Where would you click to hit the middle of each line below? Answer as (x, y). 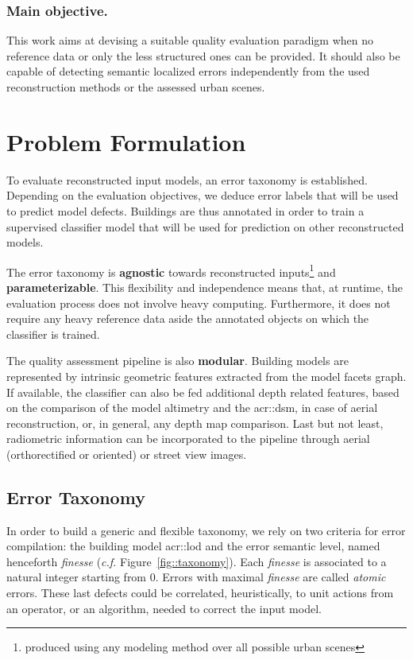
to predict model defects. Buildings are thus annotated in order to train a (185, 210)
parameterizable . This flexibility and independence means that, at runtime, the (205, 287)
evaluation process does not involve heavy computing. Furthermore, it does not (199, 303)
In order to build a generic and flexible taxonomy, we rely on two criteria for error (206, 530)
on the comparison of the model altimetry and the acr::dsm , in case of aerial (192, 408)
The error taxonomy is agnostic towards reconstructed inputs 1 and (171, 270)
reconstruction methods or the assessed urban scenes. (136, 87)
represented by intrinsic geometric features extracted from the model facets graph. (206, 376)
